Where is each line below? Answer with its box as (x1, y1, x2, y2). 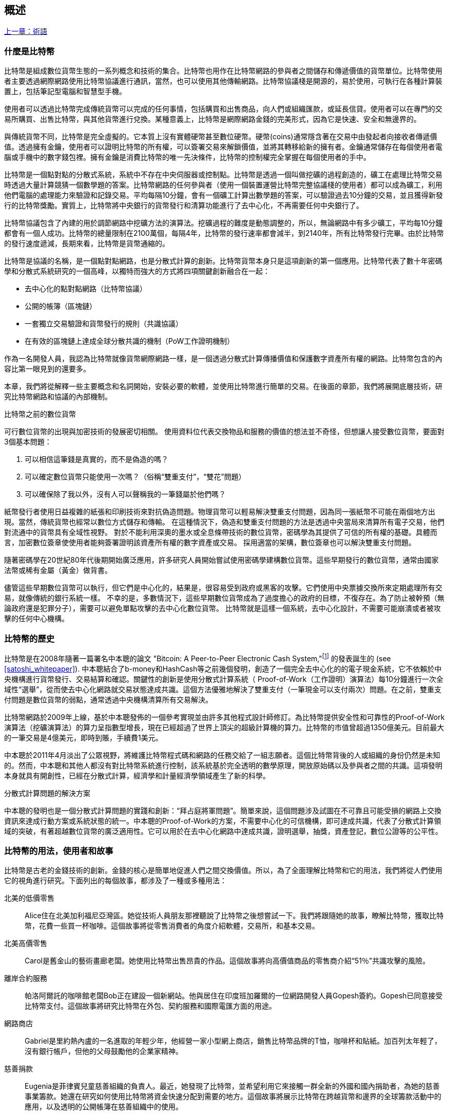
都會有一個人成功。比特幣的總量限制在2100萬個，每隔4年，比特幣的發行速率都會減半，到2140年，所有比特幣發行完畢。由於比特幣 (4, 229, 444, 238)
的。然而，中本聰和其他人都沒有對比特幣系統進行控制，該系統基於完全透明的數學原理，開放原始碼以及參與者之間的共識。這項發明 (4, 760, 442, 770)
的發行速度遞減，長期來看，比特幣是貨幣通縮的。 (4, 239, 169, 248)
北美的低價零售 (4, 894, 54, 903)
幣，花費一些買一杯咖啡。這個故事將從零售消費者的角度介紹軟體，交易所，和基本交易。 (25, 921, 319, 931)
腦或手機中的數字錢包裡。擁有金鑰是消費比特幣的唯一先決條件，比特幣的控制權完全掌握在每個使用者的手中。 (4, 153, 370, 162)
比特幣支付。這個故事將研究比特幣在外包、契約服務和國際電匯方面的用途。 (25, 1001, 276, 1011)
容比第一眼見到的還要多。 (4, 364, 90, 374)
